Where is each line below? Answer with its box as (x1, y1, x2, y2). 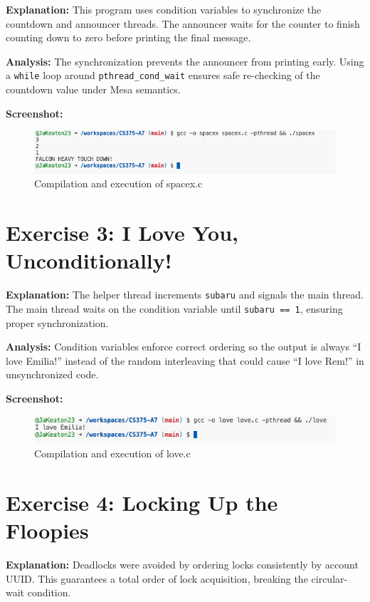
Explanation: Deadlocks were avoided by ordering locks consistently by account (6, 557, 359, 572)
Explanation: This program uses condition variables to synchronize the (6, 2, 322, 16)
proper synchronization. (6, 315, 109, 330)
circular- (311, 571, 348, 586)
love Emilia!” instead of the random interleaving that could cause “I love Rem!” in (6, 353, 364, 368)
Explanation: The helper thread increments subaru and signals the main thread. (6, 287, 364, 302)
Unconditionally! (6, 246, 172, 275)
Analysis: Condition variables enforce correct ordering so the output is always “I (6, 339, 361, 354)
